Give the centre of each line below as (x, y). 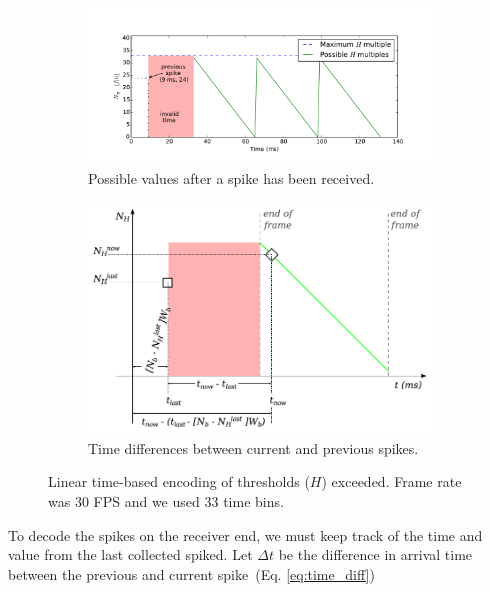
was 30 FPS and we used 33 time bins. (166, 501)
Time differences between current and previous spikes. (253, 447)
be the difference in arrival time (375, 554)
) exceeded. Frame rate (391, 481)
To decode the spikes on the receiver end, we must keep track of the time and (245, 534)
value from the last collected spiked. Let (130, 554)
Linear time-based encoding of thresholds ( (179, 481)
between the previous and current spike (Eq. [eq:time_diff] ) (191, 573)
